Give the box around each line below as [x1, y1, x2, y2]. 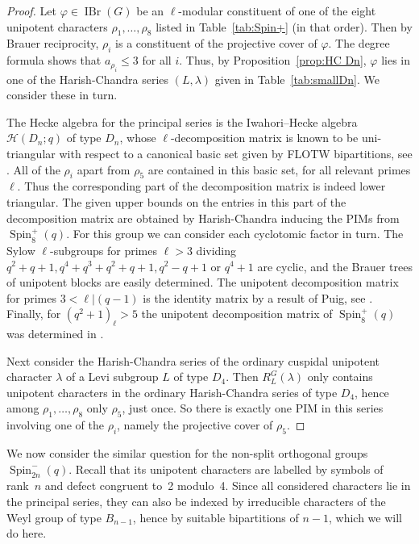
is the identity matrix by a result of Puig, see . [143, 289, 373, 306]
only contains [307, 368, 373, 385]
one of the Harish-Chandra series [6, 70, 169, 87]
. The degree [328, 35, 390, 52]
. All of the [6, 161, 60, 178]
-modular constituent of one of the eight [178, 2, 376, 19]
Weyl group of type [6, 508, 102, 525]
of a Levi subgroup [65, 368, 159, 385]
